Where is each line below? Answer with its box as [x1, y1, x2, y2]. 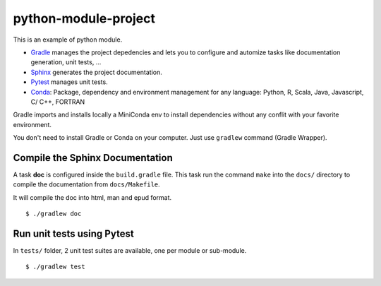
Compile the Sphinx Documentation [13, 152, 173, 164]
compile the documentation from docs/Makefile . [13, 180, 160, 189]
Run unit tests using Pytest [13, 227, 134, 239]
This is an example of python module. [13, 35, 123, 44]
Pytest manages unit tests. [30, 78, 109, 86]
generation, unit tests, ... [30, 58, 102, 66]
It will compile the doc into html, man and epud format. [13, 193, 172, 201]
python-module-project [13, 11, 155, 26]
